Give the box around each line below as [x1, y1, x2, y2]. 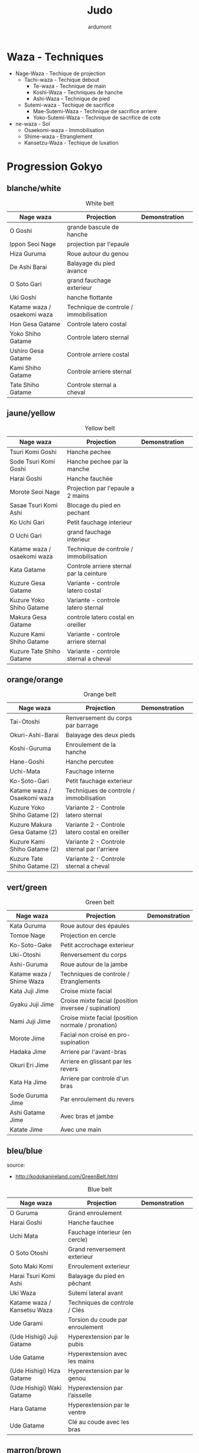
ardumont [88, 23, 112, 30]
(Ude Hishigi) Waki [9, 1384, 61, 1392]
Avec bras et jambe [60, 1112, 114, 1120]
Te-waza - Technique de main [32, 82, 106, 90]
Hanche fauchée [67, 474, 113, 483]
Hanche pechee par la [67, 457, 129, 465]
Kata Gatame [9, 566, 46, 574]
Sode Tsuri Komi [9, 457, 56, 465]
